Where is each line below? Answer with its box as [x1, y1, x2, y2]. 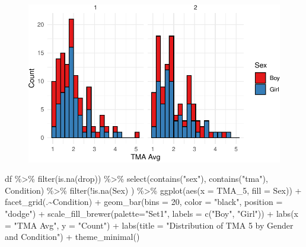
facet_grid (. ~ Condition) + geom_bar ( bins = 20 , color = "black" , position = [5, 195, 283, 208]
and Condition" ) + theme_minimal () [5, 230, 140, 243]
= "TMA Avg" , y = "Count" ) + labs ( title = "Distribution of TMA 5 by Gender [5, 219, 294, 231]
